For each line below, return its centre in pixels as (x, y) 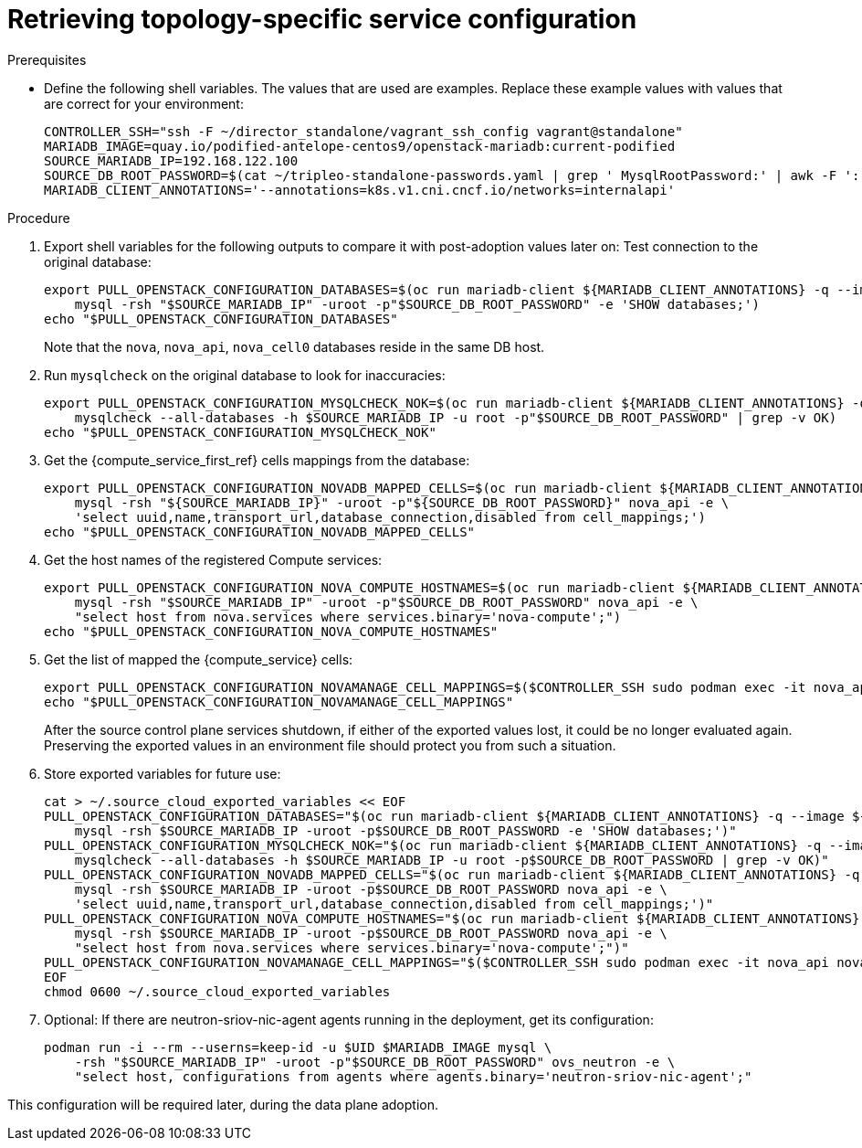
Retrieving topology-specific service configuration (322, 19)
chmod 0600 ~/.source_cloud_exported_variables (217, 991)
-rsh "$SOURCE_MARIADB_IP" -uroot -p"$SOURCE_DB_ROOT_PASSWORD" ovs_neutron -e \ (375, 1062)
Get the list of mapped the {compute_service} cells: (199, 659)
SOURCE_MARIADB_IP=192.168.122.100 (171, 160)
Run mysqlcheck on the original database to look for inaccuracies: (245, 375)
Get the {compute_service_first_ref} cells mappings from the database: (257, 460)
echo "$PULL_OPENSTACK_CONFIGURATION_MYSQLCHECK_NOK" (240, 432)
